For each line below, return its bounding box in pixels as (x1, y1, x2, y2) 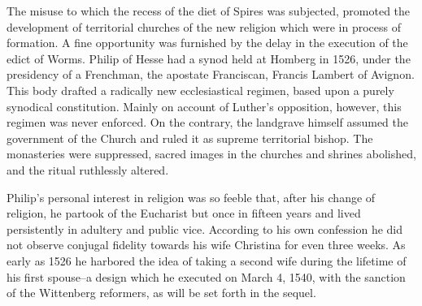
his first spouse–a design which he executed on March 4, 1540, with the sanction (7, 268, 406, 285)
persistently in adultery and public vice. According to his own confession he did (7, 220, 403, 237)
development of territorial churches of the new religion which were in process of (7, 18, 402, 35)
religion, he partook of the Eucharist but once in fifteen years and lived (7, 205, 361, 222)
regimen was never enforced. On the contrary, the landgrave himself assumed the (7, 114, 409, 131)
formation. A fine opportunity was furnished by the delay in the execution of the (7, 34, 408, 51)
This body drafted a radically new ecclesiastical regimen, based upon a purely (7, 81, 394, 98)
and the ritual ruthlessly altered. (7, 161, 169, 178)
